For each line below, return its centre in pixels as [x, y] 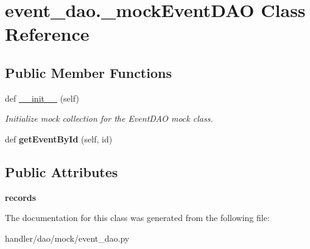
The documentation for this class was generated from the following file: [137, 218]
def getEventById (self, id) [59, 139]
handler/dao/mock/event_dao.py [67, 238]
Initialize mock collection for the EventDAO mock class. [109, 118]
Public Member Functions [88, 72]
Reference [47, 34]
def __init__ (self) [42, 98]
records [21, 197]
